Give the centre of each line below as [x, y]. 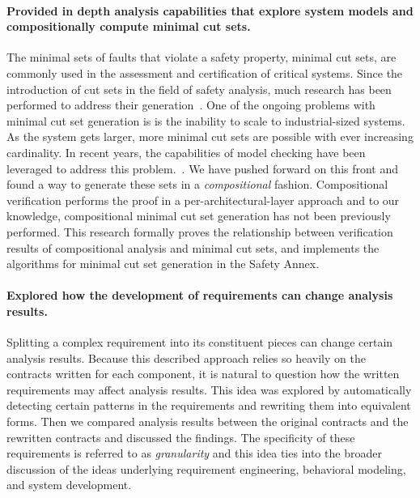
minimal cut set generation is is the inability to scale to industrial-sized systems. [206, 120]
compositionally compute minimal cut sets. [129, 26]
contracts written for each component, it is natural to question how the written [203, 374]
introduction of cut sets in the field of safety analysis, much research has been [199, 89]
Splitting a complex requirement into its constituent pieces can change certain [200, 342]
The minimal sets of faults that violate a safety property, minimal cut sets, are [202, 57]
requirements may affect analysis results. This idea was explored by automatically [209, 389]
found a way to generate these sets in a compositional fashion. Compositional [197, 184]
